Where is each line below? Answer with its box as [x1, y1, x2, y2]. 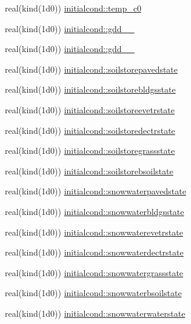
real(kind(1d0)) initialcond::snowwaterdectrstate [5, 246, 184, 259]
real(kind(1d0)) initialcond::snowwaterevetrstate [5, 225, 183, 238]
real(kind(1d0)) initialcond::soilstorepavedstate [5, 62, 178, 75]
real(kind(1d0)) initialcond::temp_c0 [5, 2, 141, 14]
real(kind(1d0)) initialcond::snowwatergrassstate [5, 266, 184, 279]
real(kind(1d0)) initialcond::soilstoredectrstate [5, 124, 175, 136]
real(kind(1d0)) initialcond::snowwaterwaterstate [5, 306, 186, 319]
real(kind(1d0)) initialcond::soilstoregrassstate [5, 144, 175, 157]
